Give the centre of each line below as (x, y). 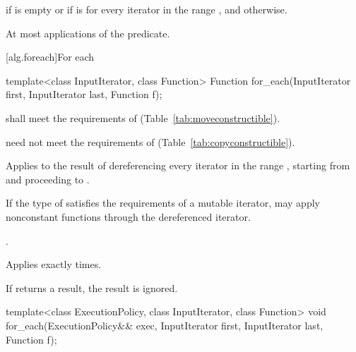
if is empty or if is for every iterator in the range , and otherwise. (147, 9)
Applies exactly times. (54, 264)
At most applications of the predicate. (88, 33)
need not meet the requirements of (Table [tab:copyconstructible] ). (150, 141)
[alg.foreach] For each (50, 57)
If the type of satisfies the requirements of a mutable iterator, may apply (163, 203)
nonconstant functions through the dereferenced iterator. (128, 216)
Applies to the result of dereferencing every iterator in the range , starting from (178, 165)
